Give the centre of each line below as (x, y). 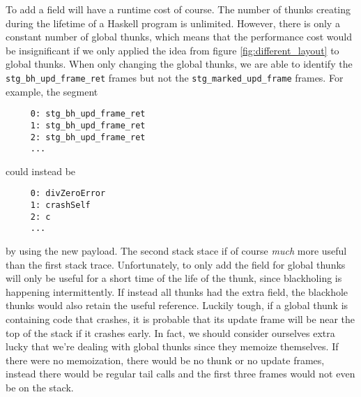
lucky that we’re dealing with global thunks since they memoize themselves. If (172, 346)
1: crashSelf (60, 205)
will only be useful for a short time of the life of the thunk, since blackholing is (174, 278)
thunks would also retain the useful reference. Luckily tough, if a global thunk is (177, 305)
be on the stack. (40, 387)
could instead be (41, 171)
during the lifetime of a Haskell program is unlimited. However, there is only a (173, 23)
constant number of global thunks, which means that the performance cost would (179, 37)
